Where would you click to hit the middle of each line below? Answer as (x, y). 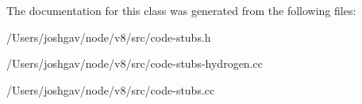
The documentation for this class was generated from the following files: (181, 10)
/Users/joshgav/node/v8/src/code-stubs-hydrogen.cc (135, 63)
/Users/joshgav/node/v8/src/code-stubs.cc (111, 89)
